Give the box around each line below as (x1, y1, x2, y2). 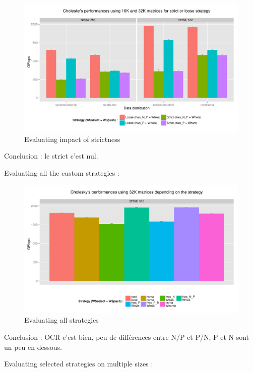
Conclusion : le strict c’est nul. (4, 151, 98, 161)
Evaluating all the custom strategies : (4, 168, 119, 178)
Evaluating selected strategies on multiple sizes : (4, 358, 153, 369)
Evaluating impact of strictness (24, 133, 120, 144)
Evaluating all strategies (24, 315, 99, 325)
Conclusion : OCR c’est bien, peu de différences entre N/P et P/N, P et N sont (4, 332, 249, 342)
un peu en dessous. (4, 341, 62, 352)
